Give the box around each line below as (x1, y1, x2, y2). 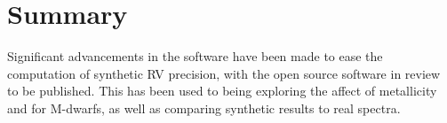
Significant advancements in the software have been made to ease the (7, 47, 383, 65)
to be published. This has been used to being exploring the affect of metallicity (7, 81, 437, 100)
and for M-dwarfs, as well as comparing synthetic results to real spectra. (7, 98, 401, 117)
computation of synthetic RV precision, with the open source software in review (7, 64, 441, 82)
